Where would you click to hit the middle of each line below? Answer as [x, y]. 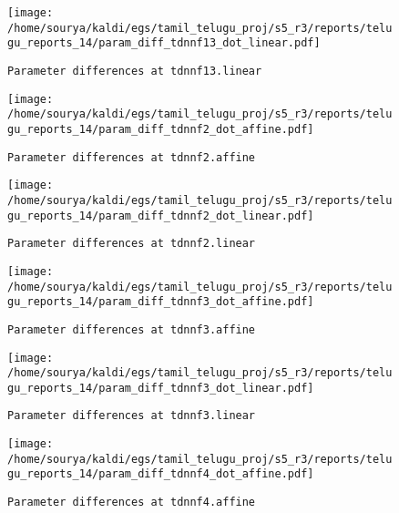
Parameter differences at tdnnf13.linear [135, 71]
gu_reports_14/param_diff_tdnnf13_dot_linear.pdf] [164, 43]
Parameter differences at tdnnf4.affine [132, 503]
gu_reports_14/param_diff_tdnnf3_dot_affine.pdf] [161, 302]
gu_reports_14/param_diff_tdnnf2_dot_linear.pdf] [161, 215]
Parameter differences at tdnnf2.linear [132, 244]
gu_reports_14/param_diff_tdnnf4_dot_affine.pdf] [161, 474]
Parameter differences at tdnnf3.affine [132, 329]
